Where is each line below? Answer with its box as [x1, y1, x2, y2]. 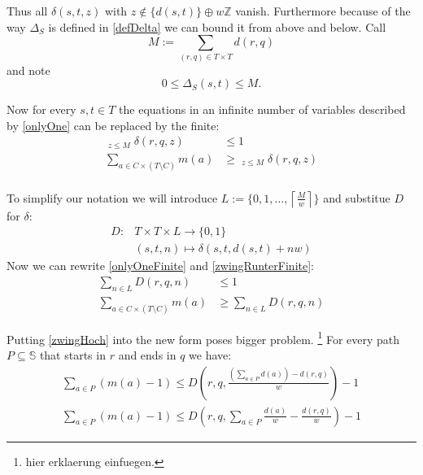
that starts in [39, 346, 106, 363]
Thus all [7, 2, 48, 19]
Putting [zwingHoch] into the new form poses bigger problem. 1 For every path [7, 328, 400, 347]
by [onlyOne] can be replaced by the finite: [7, 116, 220, 133]
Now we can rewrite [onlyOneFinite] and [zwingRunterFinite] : [7, 257, 314, 274]
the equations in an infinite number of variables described [119, 101, 406, 118]
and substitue [323, 189, 390, 206]
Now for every [7, 101, 76, 118]
